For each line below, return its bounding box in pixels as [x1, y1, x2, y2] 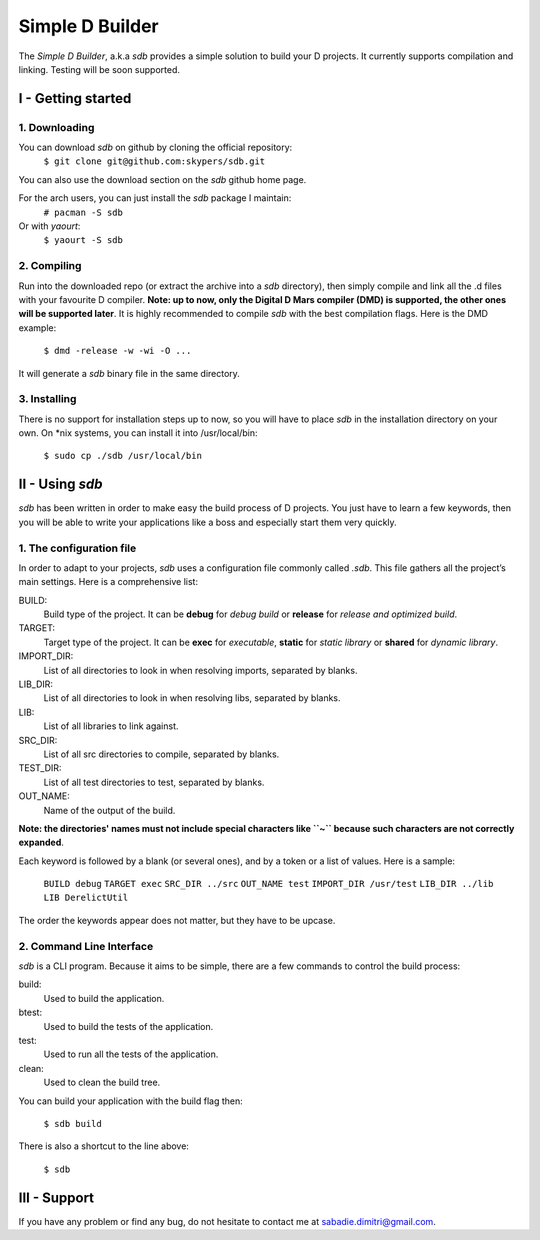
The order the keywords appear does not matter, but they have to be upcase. [18, 914, 336, 926]
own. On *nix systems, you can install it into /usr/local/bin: [18, 427, 258, 439]
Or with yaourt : [18, 220, 81, 232]
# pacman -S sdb [43, 206, 124, 218]
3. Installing [18, 392, 77, 406]
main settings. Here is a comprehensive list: [18, 576, 199, 588]
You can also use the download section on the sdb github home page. [18, 173, 307, 185]
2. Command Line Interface [18, 939, 154, 953]
